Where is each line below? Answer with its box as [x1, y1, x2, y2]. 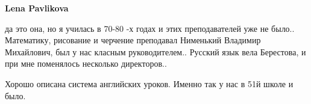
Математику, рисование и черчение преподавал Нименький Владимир [5, 34, 261, 46]
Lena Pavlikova [5, 2, 69, 14]
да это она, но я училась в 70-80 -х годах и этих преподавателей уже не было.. [5, 22, 295, 34]
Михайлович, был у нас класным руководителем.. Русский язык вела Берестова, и [5, 45, 306, 58]
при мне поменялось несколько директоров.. [5, 57, 167, 70]
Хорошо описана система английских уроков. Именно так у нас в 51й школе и [5, 77, 294, 90]
